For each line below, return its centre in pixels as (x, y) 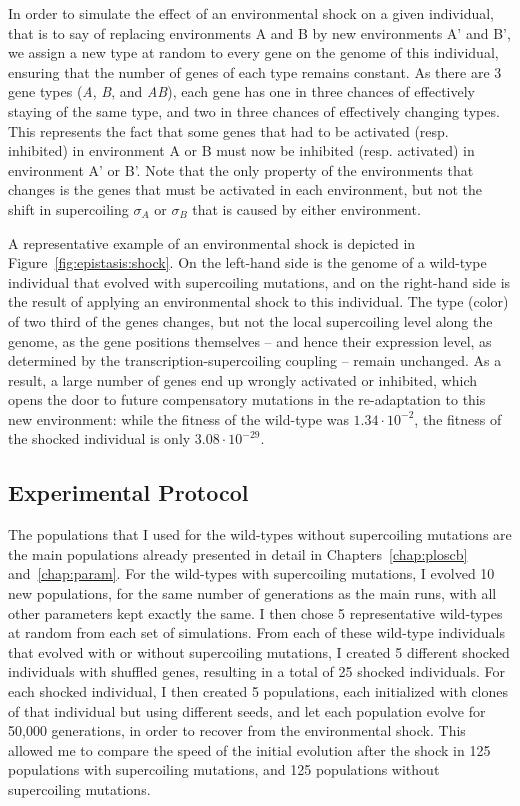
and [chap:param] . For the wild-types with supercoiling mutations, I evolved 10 (251, 573)
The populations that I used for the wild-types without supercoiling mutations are (260, 534)
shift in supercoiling (68, 208)
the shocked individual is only (99, 438)
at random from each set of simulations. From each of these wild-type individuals (256, 632)
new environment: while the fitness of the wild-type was (178, 418)
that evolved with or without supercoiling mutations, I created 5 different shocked (259, 651)
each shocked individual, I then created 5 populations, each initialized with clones (258, 691)
